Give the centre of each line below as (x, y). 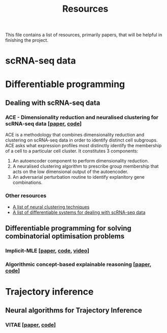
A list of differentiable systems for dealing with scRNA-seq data (79, 212)
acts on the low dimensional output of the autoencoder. (70, 172)
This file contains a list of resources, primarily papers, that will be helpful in (84, 35)
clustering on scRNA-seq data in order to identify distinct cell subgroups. (81, 140)
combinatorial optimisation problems (65, 236)
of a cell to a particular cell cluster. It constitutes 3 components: (72, 151)
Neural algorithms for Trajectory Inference (74, 310)
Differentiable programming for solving (69, 228)
